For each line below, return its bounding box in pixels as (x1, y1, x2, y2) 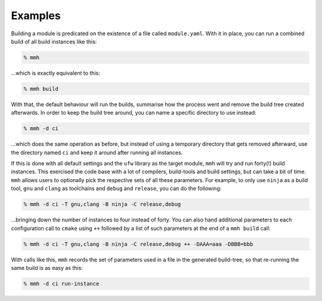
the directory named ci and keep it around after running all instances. (11, 149, 183, 156)
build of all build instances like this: (11, 38, 97, 45)
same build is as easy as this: (11, 264, 83, 271)
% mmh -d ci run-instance (23, 280, 100, 287)
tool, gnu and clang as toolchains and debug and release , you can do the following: (11, 185, 222, 192)
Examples (11, 9, 61, 22)
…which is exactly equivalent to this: (11, 69, 101, 76)
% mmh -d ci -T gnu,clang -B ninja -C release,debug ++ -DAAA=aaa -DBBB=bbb (23, 241, 253, 247)
